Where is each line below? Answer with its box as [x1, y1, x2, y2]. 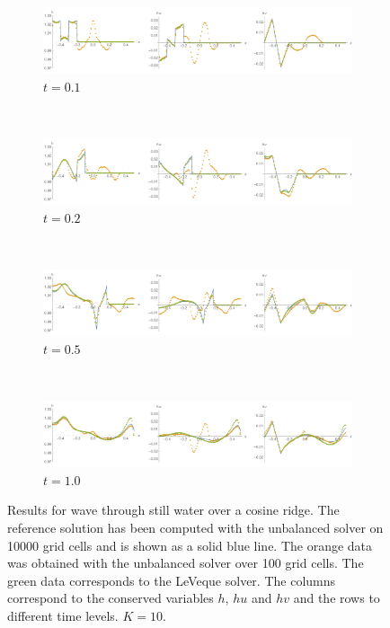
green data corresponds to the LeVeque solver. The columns [7, 571, 336, 589]
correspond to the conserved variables [7, 588, 214, 607]
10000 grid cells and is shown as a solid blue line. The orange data [7, 535, 373, 554]
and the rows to [293, 588, 380, 607]
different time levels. [7, 606, 119, 625]
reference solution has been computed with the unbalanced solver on [7, 518, 384, 537]
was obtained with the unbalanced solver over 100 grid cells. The [7, 553, 364, 572]
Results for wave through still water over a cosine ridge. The [7, 500, 340, 519]
